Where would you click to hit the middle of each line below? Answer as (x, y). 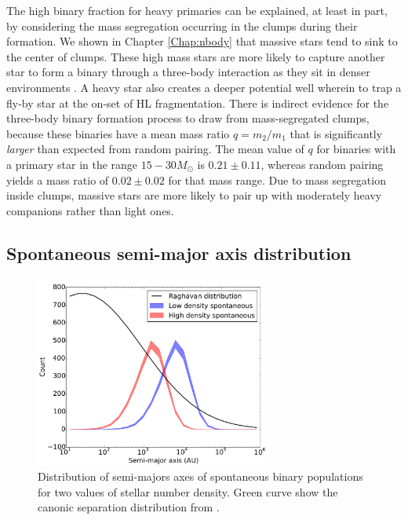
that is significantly (336, 133)
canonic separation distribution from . (129, 507)
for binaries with (356, 149)
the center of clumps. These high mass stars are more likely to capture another (196, 56)
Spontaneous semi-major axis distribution (179, 253)
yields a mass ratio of (58, 179)
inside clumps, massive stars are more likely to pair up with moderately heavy (194, 195)
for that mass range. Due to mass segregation (277, 179)
